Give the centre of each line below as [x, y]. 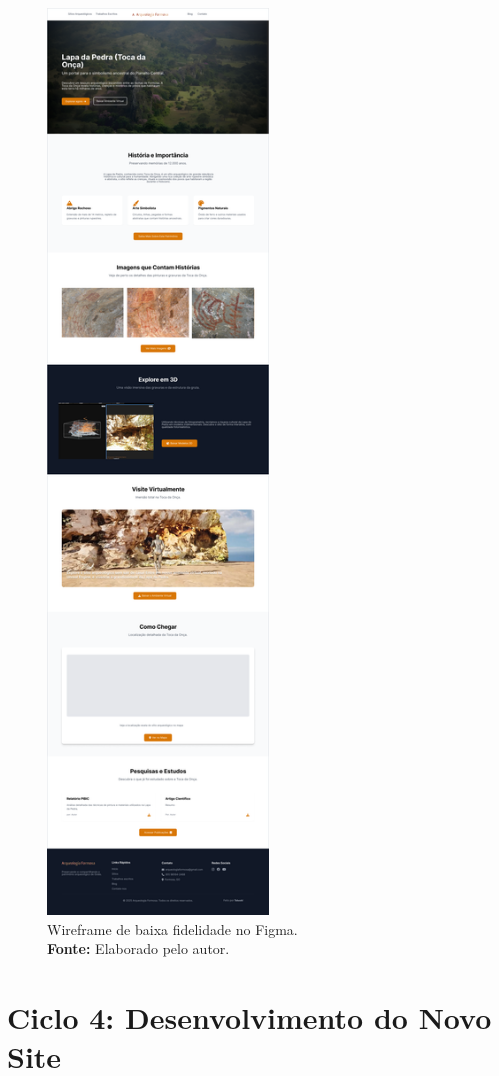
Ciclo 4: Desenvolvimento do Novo [249, 1017]
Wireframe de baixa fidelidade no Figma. [172, 928]
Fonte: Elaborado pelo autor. [138, 948]
